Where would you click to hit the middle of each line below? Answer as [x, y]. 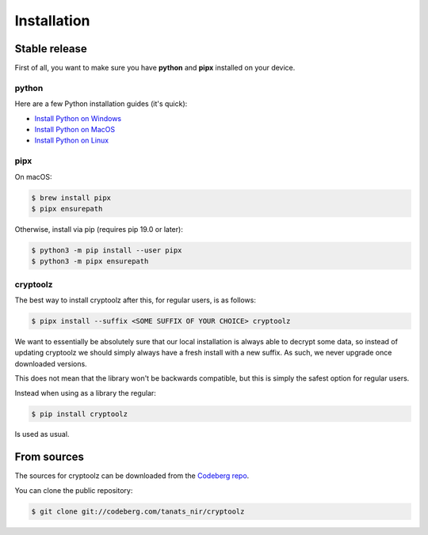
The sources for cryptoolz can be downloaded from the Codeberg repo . [132, 476]
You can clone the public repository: [74, 490]
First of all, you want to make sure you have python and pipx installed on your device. [155, 68]
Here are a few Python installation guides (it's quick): [101, 104]
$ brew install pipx [71, 197]
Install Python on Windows [78, 118]
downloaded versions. [51, 363]
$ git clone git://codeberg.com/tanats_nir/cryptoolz [138, 511]
